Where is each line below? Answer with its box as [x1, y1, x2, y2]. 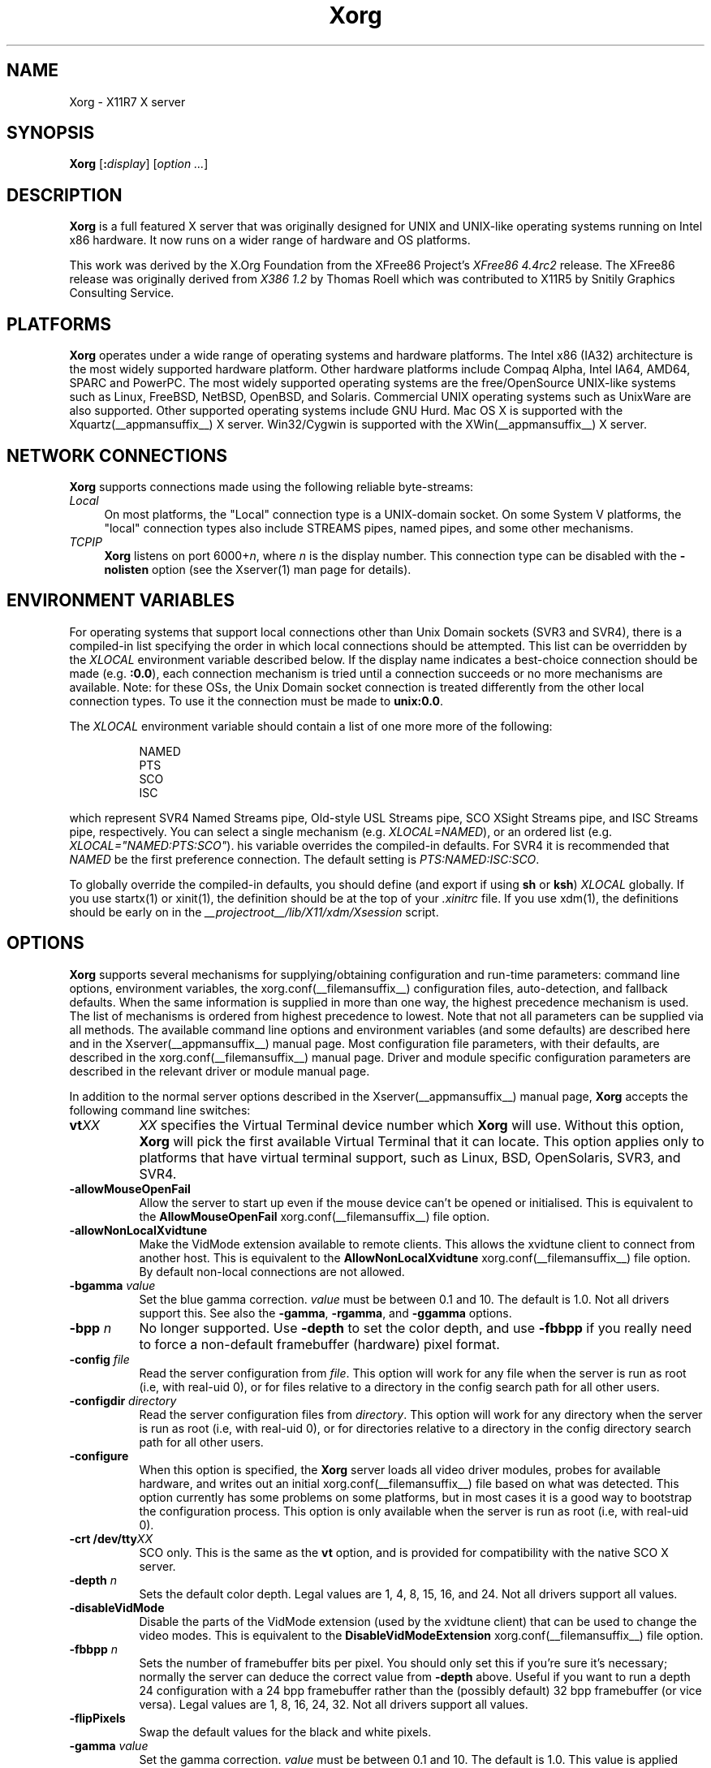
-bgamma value [69, 1278, 156, 1292]
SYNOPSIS [6, 123, 95, 144]
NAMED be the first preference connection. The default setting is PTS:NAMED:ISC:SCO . [69, 852, 540, 866]
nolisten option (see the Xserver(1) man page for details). [104, 562, 412, 576]
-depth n [69, 1572, 118, 1587]
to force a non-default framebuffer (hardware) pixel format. [139, 1335, 500, 1352]
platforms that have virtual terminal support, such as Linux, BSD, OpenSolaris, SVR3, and [139, 1149, 681, 1166]
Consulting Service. [69, 286, 175, 300]
